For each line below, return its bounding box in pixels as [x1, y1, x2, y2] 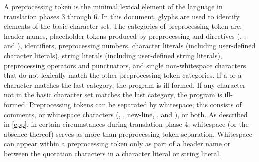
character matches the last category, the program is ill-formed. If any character [4, 79, 246, 90]
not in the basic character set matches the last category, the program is [4, 89, 222, 100]
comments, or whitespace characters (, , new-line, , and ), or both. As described [4, 109, 248, 119]
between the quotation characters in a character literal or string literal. [4, 148, 221, 158]
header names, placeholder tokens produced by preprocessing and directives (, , [4, 30, 246, 41]
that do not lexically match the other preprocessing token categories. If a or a [4, 70, 242, 80]
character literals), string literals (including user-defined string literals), [4, 50, 222, 60]
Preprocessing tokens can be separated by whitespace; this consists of [29, 99, 242, 109]
